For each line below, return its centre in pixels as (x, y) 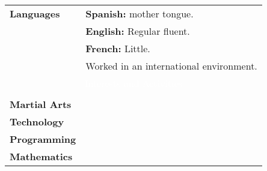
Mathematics (41, 156)
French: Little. (118, 48)
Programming (43, 139)
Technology (37, 121)
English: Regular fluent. (138, 31)
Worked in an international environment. (171, 66)
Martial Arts (41, 104)
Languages (35, 13)
